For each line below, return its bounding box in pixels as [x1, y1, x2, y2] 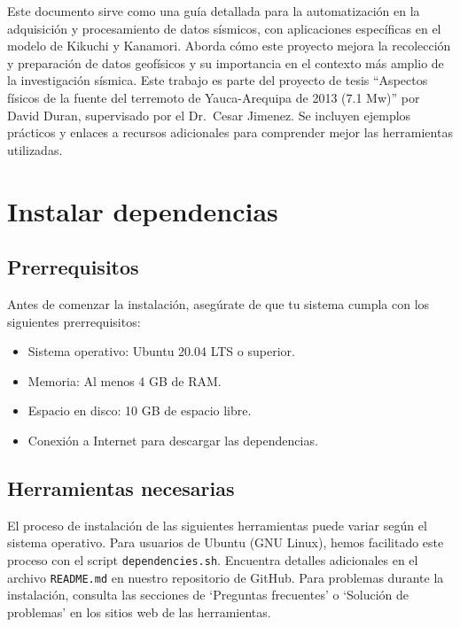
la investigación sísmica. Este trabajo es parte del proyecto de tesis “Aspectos [7, 71, 428, 89]
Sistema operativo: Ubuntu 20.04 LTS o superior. [27, 342, 295, 360]
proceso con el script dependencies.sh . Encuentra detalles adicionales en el [7, 550, 418, 569]
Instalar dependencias [7, 192, 278, 228]
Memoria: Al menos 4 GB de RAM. [27, 371, 222, 390]
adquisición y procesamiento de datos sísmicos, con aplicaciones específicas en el [7, 19, 441, 37]
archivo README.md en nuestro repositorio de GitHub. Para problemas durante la [7, 568, 444, 586]
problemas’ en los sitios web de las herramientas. [7, 602, 271, 621]
